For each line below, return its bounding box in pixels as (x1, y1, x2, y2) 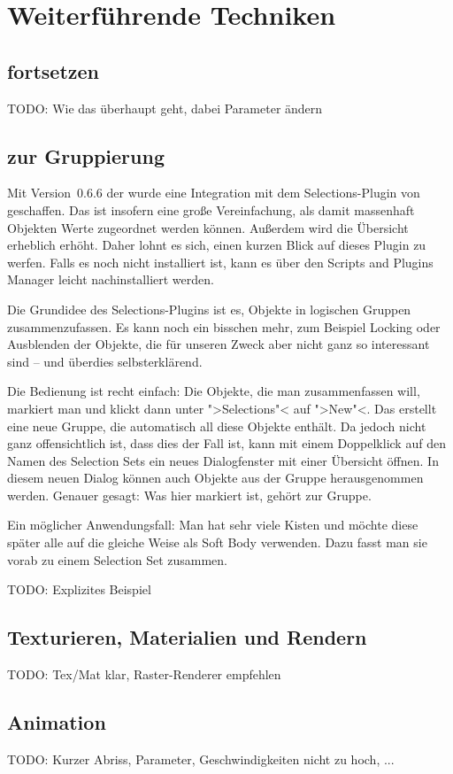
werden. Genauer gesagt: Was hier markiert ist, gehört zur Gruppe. (7, 485, 372, 504)
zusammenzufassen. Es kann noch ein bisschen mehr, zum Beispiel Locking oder (7, 317, 441, 336)
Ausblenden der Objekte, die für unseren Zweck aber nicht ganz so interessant (7, 335, 430, 353)
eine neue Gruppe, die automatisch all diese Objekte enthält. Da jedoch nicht (7, 416, 426, 435)
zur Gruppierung (7, 142, 165, 169)
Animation (7, 708, 106, 736)
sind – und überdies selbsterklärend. (7, 352, 203, 370)
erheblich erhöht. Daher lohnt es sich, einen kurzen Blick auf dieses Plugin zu (7, 236, 426, 254)
